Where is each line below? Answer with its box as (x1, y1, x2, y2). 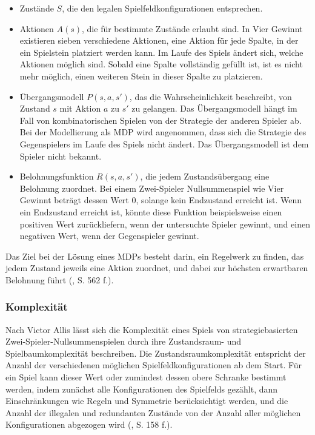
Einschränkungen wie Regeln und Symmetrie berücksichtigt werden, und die (5, 394, 288, 407)
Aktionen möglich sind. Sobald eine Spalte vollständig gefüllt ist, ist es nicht (19, 58, 303, 70)
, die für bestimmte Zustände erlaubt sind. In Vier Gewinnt (82, 22, 303, 35)
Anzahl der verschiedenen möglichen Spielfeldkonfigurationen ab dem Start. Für (5, 359, 302, 371)
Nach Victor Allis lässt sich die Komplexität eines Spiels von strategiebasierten (5, 323, 298, 336)
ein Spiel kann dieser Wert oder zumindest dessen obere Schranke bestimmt (5, 371, 287, 383)
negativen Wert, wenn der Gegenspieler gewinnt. (19, 229, 199, 242)
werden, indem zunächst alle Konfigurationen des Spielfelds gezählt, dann (5, 382, 278, 395)
